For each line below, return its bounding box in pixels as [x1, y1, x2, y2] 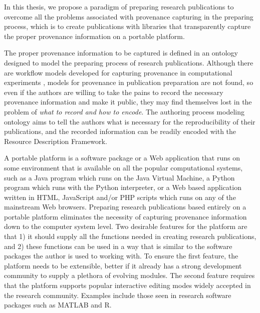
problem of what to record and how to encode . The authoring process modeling [4, 106, 244, 116]
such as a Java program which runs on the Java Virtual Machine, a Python [4, 172, 235, 182]
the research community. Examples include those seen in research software [4, 289, 231, 300]
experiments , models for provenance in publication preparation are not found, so [4, 77, 253, 87]
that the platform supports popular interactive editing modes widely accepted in [4, 280, 251, 290]
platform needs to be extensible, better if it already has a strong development [4, 260, 242, 270]
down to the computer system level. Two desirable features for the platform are [4, 221, 247, 231]
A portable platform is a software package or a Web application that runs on [4, 152, 240, 163]
